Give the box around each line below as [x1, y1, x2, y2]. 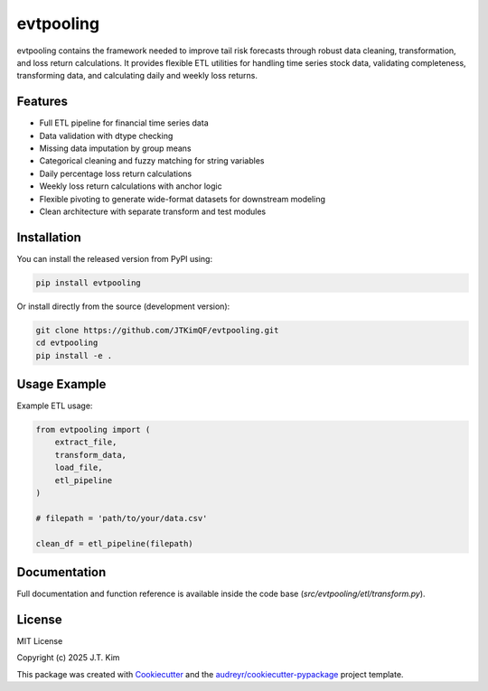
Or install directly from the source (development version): [16, 301, 230, 312]
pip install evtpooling [35, 277, 142, 288]
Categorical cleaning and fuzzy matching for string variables [39, 155, 265, 166]
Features [16, 94, 68, 109]
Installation [16, 229, 81, 245]
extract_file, [54, 437, 117, 447]
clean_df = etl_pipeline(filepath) [35, 538, 193, 548]
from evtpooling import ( [35, 425, 151, 435]
